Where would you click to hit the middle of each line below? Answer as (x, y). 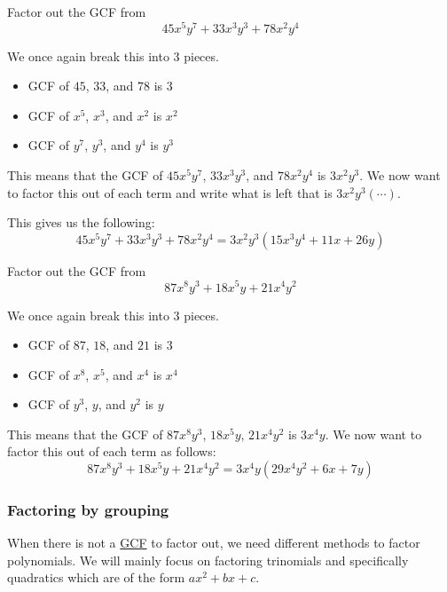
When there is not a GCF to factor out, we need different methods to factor (214, 543)
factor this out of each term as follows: (112, 451)
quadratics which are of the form (96, 577)
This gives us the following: (81, 222)
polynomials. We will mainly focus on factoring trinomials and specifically (208, 560)
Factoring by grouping (88, 509)
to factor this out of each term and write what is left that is (170, 192)
